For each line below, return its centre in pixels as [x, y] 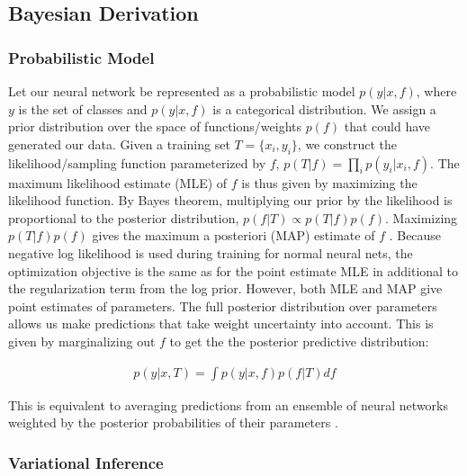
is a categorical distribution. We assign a [324, 108]
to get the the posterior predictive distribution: [299, 341]
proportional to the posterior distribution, [124, 217]
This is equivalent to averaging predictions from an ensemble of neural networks [229, 404]
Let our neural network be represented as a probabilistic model [182, 91]
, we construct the [347, 144]
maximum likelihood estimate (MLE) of [118, 182]
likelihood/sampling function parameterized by [137, 162]
